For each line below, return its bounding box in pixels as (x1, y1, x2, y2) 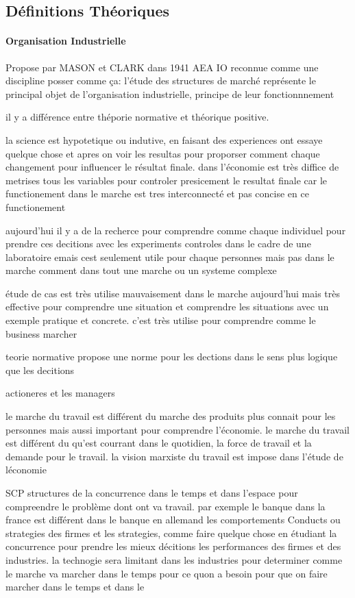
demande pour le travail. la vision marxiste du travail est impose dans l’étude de (5, 449, 343, 463)
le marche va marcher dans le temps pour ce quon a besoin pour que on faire (5, 566, 328, 580)
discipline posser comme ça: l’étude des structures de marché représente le (5, 73, 316, 88)
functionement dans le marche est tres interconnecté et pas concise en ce (5, 186, 309, 201)
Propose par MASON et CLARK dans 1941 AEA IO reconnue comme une (5, 60, 319, 74)
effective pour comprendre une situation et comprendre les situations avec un (5, 299, 329, 314)
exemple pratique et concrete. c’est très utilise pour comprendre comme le (5, 313, 316, 327)
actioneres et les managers (5, 386, 115, 400)
